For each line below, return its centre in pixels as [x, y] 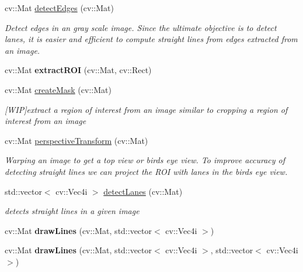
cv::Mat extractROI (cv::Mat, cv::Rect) [78, 70]
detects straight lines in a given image [72, 211]
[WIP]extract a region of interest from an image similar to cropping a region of [146, 109]
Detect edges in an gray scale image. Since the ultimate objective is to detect [141, 27]
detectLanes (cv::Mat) [143, 191]
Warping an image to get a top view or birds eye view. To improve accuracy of [145, 160]
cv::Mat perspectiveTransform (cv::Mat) [76, 140]
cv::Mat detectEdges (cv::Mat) [59, 8]
